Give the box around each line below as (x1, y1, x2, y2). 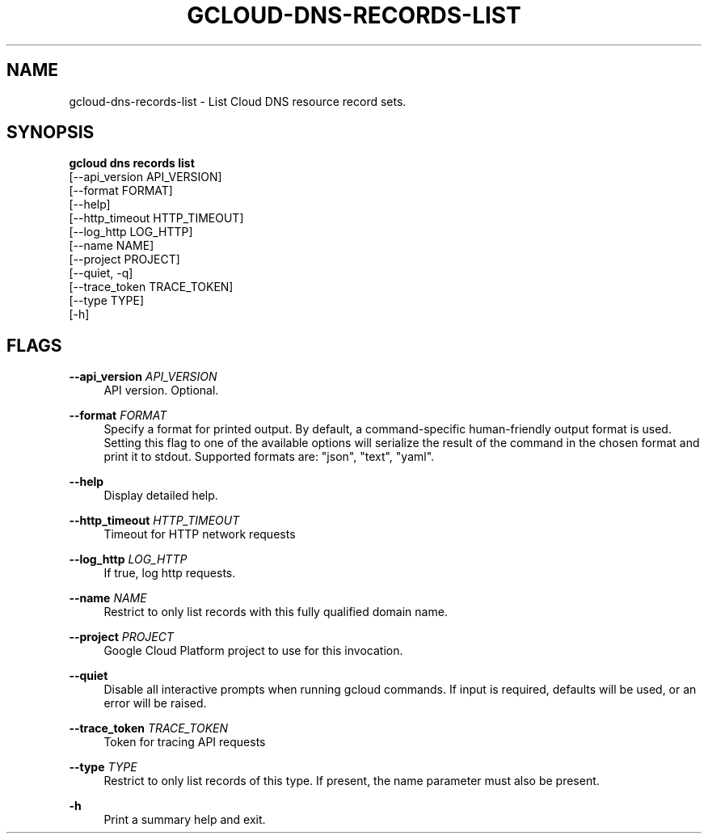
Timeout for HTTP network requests (103, 527, 296, 542)
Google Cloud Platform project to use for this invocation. (103, 644, 403, 658)
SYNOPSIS (6, 122, 95, 143)
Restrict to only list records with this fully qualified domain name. (103, 605, 448, 619)
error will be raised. (103, 696, 207, 711)
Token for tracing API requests (103, 735, 266, 749)
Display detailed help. (103, 488, 218, 503)
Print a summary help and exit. (103, 813, 266, 827)
